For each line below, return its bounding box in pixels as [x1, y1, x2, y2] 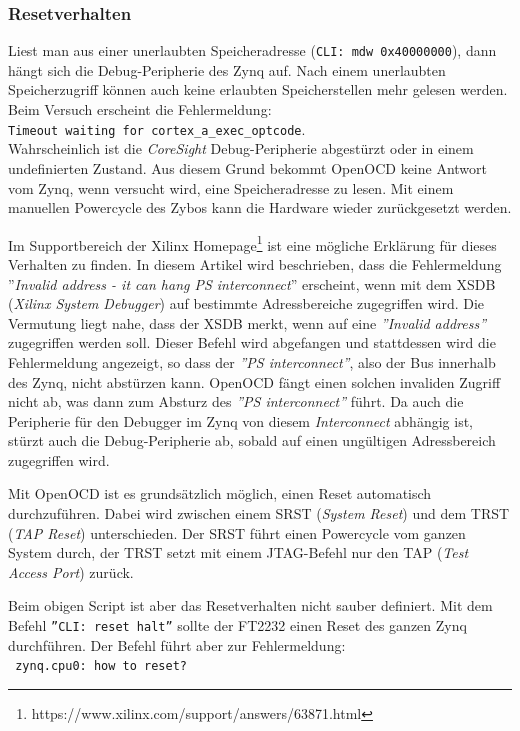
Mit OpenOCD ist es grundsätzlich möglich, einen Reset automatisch [8, 483, 432, 504]
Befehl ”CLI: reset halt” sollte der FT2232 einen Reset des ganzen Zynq [8, 615, 467, 636]
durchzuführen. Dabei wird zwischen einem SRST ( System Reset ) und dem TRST [8, 503, 510, 524]
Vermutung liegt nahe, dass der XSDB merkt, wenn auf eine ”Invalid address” [8, 312, 487, 333]
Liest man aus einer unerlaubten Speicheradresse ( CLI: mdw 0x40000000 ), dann [8, 40, 497, 61]
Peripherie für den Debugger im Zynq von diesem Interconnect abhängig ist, [8, 410, 473, 431]
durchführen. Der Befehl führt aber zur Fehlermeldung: [8, 634, 346, 655]
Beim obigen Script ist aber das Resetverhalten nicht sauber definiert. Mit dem [8, 595, 493, 616]
